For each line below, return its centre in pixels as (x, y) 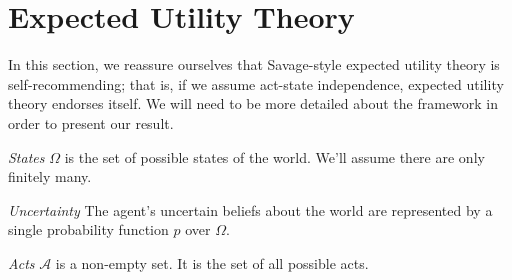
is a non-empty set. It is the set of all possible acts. (212, 262)
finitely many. (50, 176)
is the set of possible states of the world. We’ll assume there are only (274, 156)
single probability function (88, 229)
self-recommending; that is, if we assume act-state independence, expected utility (256, 83)
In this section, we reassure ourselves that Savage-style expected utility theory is (254, 64)
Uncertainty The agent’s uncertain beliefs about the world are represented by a (250, 209)
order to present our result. (91, 122)
